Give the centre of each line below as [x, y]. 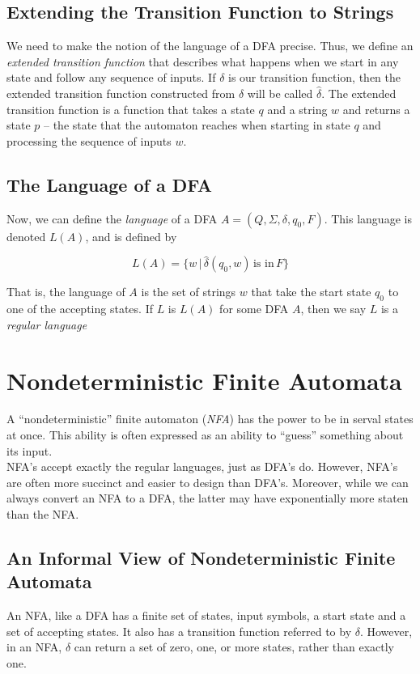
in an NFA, [34, 647]
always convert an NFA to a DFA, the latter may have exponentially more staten [208, 498]
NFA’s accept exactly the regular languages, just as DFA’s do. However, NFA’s [202, 466]
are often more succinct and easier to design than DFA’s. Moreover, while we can [208, 482]
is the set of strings [189, 292]
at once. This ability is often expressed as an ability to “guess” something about [205, 435]
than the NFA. [43, 514]
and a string [297, 109]
